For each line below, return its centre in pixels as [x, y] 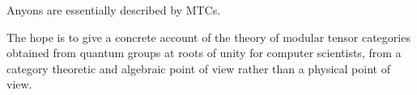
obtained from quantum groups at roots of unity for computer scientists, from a [204, 53]
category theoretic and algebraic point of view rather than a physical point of [198, 68]
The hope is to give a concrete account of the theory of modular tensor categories [208, 37]
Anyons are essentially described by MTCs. [114, 10]
